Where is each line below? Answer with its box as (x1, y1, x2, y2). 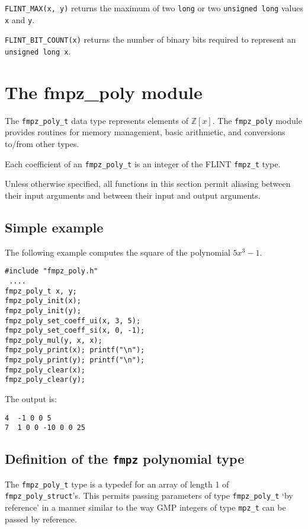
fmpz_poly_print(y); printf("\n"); (5, 356, 145, 365)
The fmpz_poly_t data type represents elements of (5, 114, 189, 126)
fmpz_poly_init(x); (5, 297, 81, 305)
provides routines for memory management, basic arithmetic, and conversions (5, 126, 285, 138)
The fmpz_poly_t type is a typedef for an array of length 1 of (5, 477, 229, 490)
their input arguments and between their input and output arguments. (5, 189, 261, 201)
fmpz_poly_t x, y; (5, 286, 77, 295)
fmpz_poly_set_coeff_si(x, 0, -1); (5, 326, 145, 335)
